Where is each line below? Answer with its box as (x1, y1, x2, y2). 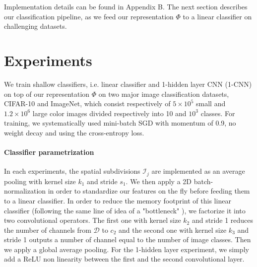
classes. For (200, 108, 235, 118)
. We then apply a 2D (126, 176, 192, 186)
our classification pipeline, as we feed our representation (4, 11, 174, 21)
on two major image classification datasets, (98, 88, 229, 99)
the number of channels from (4, 224, 91, 235)
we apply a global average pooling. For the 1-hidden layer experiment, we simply (4, 244, 249, 254)
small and (196, 98, 226, 109)
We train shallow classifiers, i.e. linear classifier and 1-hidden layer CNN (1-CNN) (4, 78, 252, 89)
